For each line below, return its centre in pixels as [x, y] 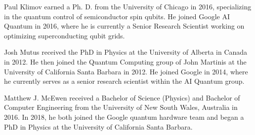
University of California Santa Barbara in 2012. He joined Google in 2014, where [126, 71]
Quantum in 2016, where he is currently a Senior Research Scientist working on [124, 26]
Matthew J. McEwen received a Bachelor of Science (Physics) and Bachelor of [122, 97]
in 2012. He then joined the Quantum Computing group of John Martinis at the [125, 61]
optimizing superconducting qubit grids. [64, 35]
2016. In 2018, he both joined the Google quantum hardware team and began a [124, 117]
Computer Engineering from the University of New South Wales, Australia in [121, 107]
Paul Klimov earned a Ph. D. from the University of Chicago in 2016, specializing [128, 6]
